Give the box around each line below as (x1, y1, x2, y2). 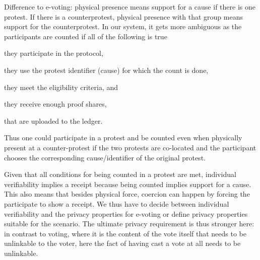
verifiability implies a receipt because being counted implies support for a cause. (4, 179, 251, 189)
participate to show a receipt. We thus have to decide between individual (4, 198, 229, 209)
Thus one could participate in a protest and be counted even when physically (4, 132, 242, 143)
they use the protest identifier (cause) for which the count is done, (4, 64, 209, 75)
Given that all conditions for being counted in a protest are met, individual (4, 169, 236, 180)
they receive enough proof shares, (4, 99, 107, 109)
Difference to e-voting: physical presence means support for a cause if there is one (4, 2, 255, 12)
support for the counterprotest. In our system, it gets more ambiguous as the (4, 21, 242, 32)
